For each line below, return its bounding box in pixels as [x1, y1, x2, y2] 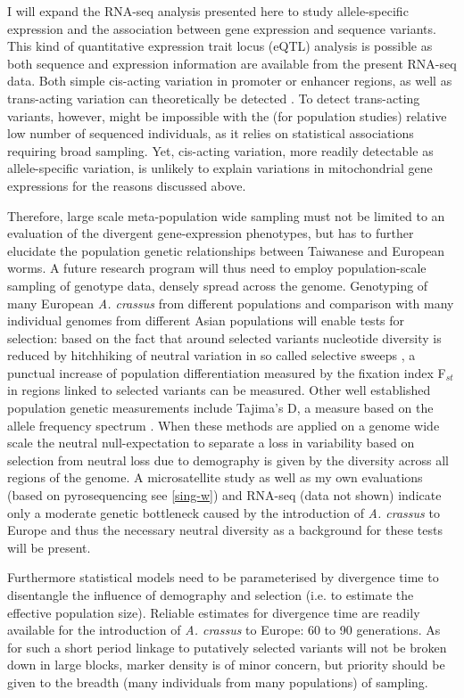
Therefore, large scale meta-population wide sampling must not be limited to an [7, 206, 445, 225]
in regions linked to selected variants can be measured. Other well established [7, 381, 431, 399]
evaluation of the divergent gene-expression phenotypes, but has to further [7, 224, 414, 242]
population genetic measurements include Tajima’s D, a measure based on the [7, 398, 434, 417]
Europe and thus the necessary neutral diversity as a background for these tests [7, 521, 443, 539]
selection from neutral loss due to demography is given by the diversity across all [7, 450, 449, 469]
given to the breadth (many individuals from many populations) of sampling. [7, 672, 428, 691]
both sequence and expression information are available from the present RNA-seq [7, 53, 457, 72]
